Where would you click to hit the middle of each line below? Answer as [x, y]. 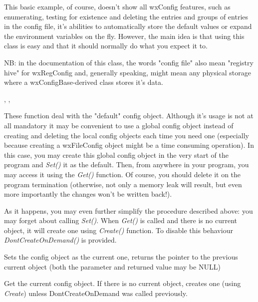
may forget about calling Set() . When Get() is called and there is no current [121, 220]
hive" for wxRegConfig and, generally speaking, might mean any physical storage [128, 72]
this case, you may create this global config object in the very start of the [116, 154]
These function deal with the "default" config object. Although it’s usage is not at [129, 116]
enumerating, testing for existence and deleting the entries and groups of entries [126, 16]
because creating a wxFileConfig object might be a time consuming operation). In [129, 145]
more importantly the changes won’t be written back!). [88, 194]
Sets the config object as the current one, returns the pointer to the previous [121, 257]
